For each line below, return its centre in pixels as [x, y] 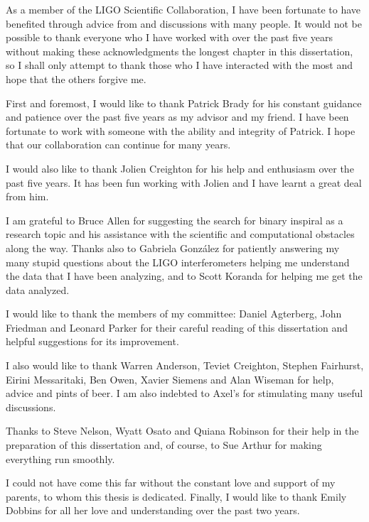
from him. [27, 196]
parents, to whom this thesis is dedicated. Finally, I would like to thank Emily [176, 496]
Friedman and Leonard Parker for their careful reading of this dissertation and [177, 327]
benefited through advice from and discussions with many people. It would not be [184, 23]
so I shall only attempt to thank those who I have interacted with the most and [179, 65]
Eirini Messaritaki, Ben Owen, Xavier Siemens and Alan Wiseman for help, [170, 379]
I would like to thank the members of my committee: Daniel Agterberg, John [174, 314]
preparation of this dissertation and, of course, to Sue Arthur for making [164, 445]
